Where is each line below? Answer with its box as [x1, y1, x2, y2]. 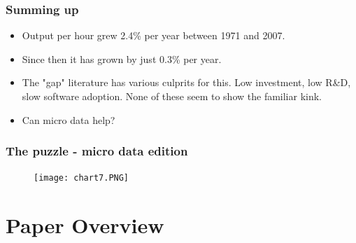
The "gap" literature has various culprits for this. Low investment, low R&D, [22, 75, 351, 90]
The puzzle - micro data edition [6, 142, 188, 160]
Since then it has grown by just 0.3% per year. [22, 51, 222, 66]
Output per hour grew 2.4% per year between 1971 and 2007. [22, 28, 285, 43]
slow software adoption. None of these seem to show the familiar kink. [22, 89, 322, 103]
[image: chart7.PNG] [34, 173, 129, 183]
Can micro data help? [22, 112, 115, 127]
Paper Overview [6, 211, 164, 239]
